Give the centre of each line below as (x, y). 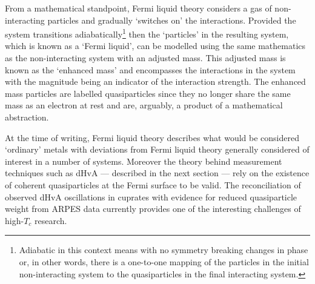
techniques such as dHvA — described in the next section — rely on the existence (157, 173)
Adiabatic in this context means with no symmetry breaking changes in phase (164, 250)
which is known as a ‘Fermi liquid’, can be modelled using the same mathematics (155, 46)
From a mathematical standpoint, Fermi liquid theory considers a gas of (138, 8)
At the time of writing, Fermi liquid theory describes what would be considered (152, 137)
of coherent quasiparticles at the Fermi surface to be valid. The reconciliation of (153, 184)
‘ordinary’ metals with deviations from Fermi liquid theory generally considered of (157, 149)
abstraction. (27, 117)
